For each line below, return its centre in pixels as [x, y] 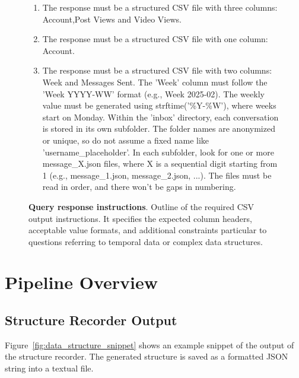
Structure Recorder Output [91, 320]
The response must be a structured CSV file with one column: [155, 39]
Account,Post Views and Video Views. [112, 19]
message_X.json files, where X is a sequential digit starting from [160, 163]
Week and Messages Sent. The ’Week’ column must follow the [155, 82]
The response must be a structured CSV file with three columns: [160, 7]
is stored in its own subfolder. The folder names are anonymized [159, 128]
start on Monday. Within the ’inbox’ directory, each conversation [160, 117]
